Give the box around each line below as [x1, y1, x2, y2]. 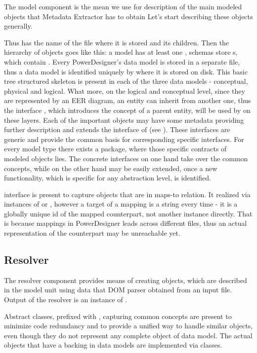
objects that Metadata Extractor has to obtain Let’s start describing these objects [4, 11, 253, 21]
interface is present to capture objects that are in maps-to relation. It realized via [4, 189, 251, 199]
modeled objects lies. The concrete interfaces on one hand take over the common [4, 153, 248, 163]
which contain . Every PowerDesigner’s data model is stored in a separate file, [4, 56, 240, 67]
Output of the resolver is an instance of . [4, 294, 128, 305]
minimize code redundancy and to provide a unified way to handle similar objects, [4, 320, 253, 331]
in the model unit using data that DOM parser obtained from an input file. [4, 284, 232, 295]
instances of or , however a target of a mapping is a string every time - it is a [4, 199, 238, 209]
